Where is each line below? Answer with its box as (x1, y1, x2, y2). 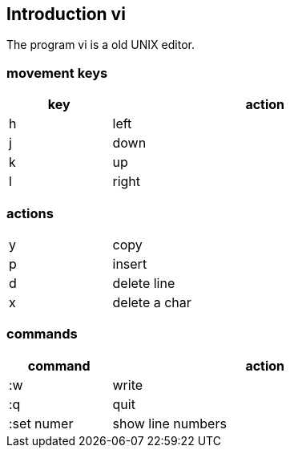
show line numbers (112, 415, 227, 432)
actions (6, 205, 54, 221)
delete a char (112, 294, 191, 310)
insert (112, 255, 147, 272)
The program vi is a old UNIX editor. (6, 38, 195, 52)
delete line (112, 274, 175, 291)
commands (6, 326, 78, 343)
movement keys (6, 64, 108, 81)
